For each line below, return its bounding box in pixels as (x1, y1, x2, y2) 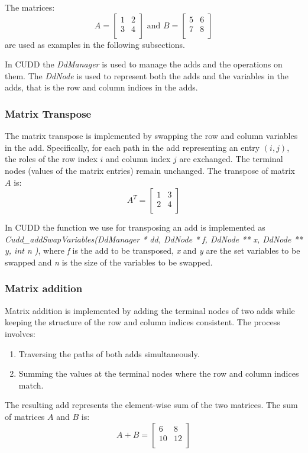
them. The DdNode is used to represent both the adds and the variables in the (5, 69, 288, 82)
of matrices (5, 410, 45, 422)
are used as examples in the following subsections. (5, 38, 185, 50)
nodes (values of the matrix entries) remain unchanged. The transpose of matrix (5, 164, 295, 176)
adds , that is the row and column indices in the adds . (5, 81, 198, 93)
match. (18, 378, 44, 391)
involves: (5, 327, 35, 339)
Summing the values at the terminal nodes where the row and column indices (18, 367, 299, 380)
